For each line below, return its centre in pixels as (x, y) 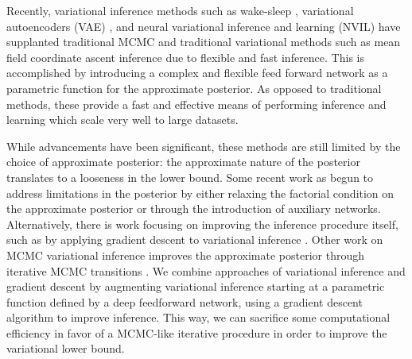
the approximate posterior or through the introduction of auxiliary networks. (194, 208)
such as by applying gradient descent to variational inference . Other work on (195, 239)
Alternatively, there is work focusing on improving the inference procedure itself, (202, 224)
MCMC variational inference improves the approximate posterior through (186, 255)
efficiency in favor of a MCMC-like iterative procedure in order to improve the (197, 332)
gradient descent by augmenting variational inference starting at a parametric (196, 286)
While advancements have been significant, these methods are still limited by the (204, 146)
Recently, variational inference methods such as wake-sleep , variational (180, 10)
